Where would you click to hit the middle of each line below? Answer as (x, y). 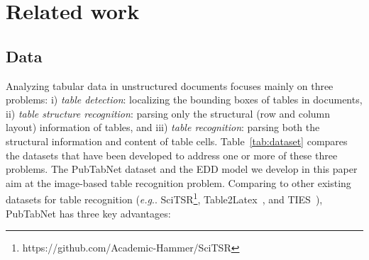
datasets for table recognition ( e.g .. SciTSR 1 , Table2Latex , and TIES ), (164, 198)
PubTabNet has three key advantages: (88, 213)
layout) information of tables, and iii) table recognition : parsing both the (163, 127)
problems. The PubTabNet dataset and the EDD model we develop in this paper (182, 169)
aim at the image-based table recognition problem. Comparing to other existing (178, 182)
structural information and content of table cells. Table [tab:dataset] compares (177, 141)
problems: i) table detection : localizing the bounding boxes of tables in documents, (184, 100)
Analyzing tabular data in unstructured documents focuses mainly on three (170, 85)
